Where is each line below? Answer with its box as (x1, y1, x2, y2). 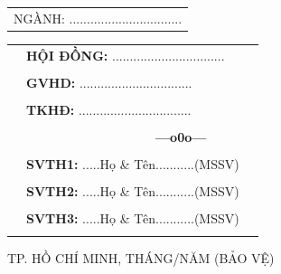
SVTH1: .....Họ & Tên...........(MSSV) (26, 154, 239, 173)
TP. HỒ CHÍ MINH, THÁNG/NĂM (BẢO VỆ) (7, 248, 275, 267)
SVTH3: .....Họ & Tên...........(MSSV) (26, 209, 239, 228)
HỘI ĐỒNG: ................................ (26, 45, 225, 64)
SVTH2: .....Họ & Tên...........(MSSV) (26, 182, 239, 201)
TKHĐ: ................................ (26, 99, 192, 118)
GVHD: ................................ (26, 72, 192, 91)
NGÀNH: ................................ (14, 8, 183, 27)
